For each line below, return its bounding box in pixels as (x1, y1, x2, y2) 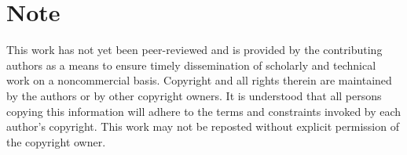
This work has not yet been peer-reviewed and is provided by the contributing (6, 41, 383, 58)
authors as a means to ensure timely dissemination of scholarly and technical (6, 56, 376, 73)
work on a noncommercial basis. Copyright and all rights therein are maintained (6, 72, 392, 88)
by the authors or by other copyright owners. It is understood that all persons (6, 87, 382, 103)
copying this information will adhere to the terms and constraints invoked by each (6, 103, 401, 119)
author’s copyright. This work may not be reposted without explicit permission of (6, 118, 399, 135)
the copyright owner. (6, 133, 106, 150)
